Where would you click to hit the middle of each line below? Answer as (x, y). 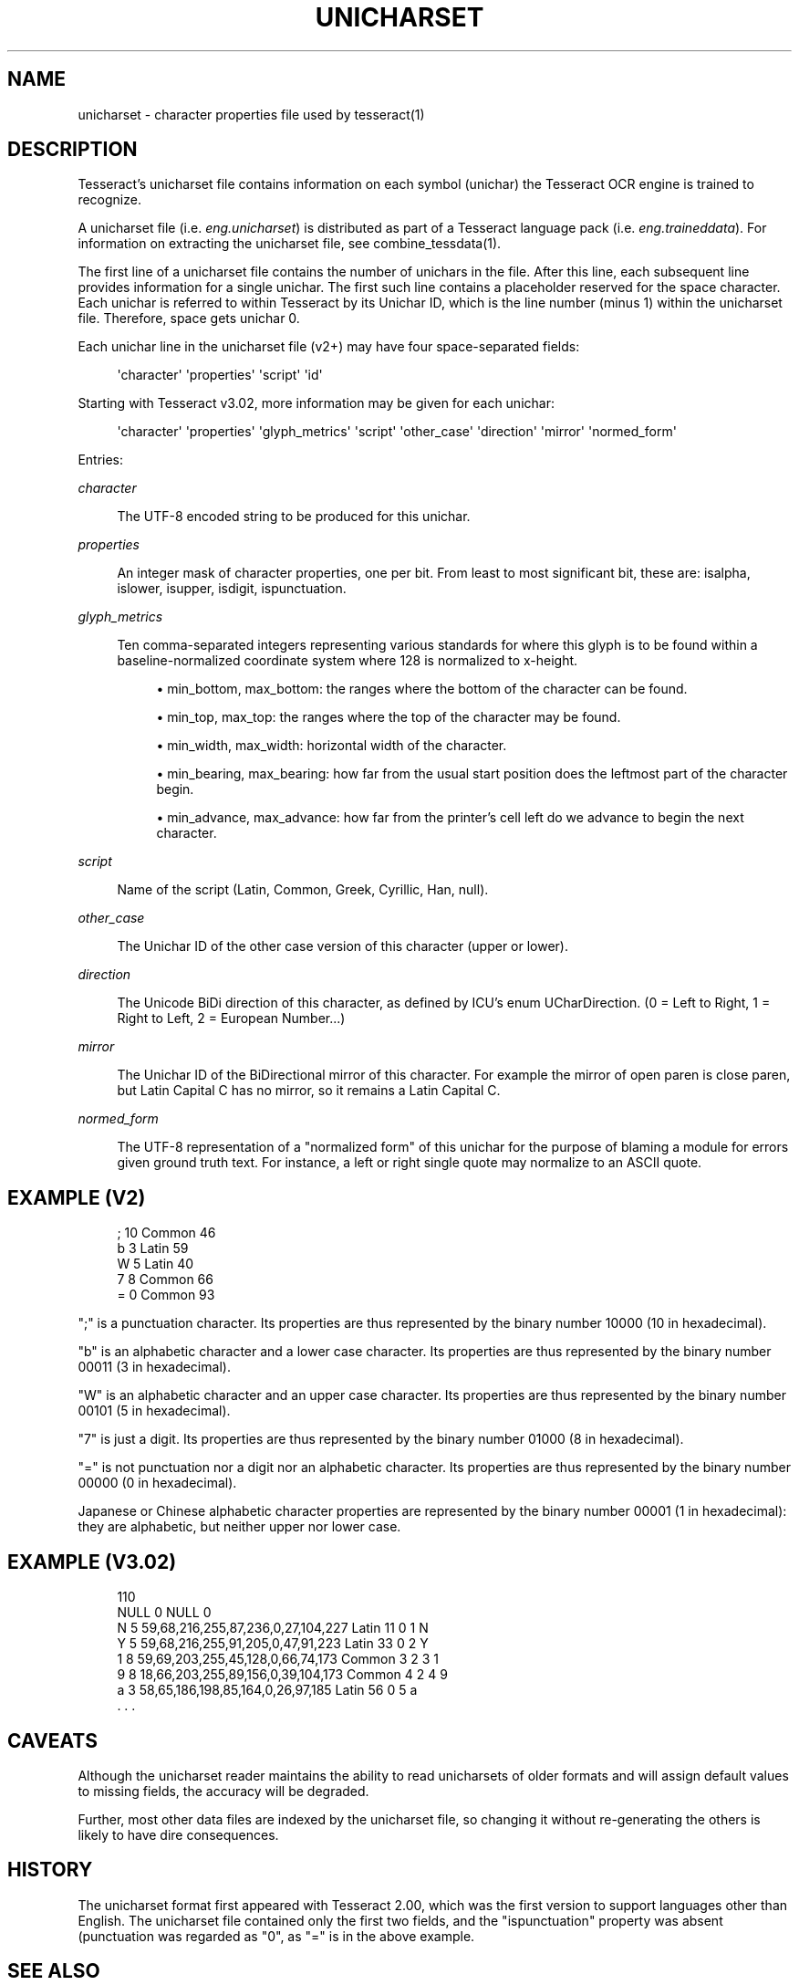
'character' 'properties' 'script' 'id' (220, 375)
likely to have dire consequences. (178, 1834)
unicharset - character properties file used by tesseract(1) (251, 114)
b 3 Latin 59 (153, 1248)
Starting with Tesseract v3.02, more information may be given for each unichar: (316, 403)
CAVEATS (52, 1740)
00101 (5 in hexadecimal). (154, 1411)
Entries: (101, 460)
